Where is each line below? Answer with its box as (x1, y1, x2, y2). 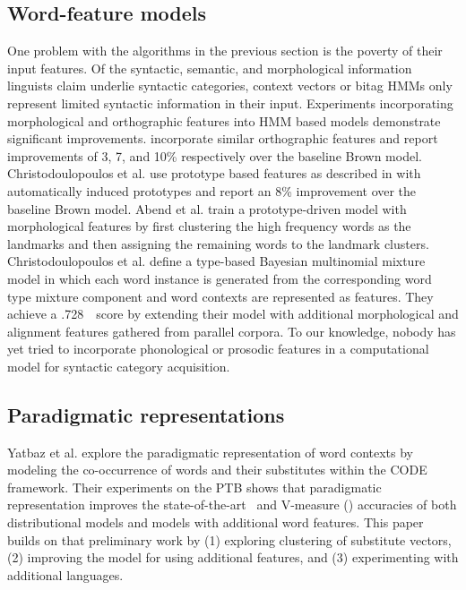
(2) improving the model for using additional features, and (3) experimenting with (7, 548, 459, 567)
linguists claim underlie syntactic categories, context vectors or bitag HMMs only (7, 76, 453, 95)
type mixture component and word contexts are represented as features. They (7, 286, 434, 305)
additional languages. (7, 565, 124, 584)
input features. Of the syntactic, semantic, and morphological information (7, 58, 412, 77)
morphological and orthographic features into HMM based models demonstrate (7, 111, 441, 130)
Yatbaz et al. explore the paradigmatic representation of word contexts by (7, 442, 414, 461)
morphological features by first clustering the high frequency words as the (7, 217, 411, 235)
